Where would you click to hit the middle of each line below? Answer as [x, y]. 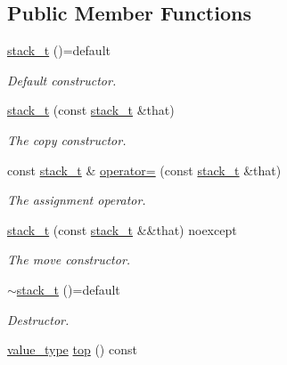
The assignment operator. [77, 200]
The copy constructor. [67, 139]
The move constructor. [69, 260]
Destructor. [38, 319]
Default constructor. [62, 80]
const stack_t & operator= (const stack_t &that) [144, 170]
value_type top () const [72, 349]
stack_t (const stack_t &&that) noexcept [122, 229]
